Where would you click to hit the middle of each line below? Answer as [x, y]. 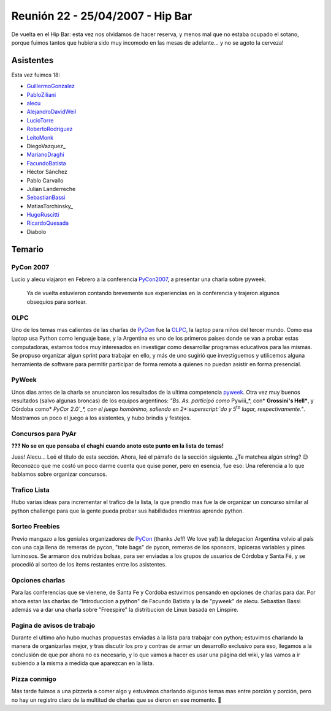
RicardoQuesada [48, 223]
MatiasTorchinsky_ [50, 206]
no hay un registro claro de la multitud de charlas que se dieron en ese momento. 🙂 [116, 700]
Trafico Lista [30, 490]
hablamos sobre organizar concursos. [59, 474]
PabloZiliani [41, 94]
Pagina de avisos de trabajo [53, 625]
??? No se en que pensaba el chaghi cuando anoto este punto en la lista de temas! [117, 446]
